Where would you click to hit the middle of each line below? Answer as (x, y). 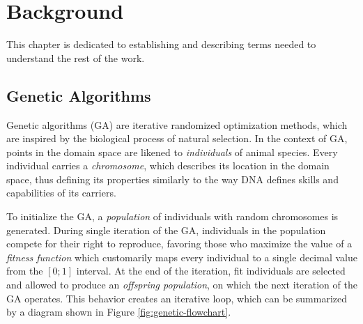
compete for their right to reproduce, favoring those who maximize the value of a (179, 244)
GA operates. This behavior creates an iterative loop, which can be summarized (177, 298)
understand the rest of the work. (76, 57)
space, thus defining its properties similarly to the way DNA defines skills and (172, 179)
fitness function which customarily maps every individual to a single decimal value (182, 257)
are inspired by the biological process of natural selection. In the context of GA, (177, 138)
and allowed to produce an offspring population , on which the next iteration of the (182, 285)
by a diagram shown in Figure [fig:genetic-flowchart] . (119, 312)
